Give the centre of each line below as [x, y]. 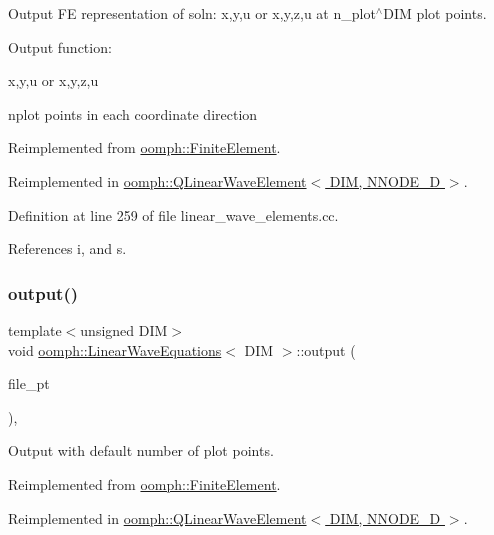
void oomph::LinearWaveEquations [115, 349]
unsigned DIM [124, 329]
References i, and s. [67, 248]
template [35, 329]
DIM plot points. [435, 13]
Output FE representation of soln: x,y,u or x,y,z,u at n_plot [192, 13]
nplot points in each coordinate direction [133, 113]
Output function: [60, 46]
